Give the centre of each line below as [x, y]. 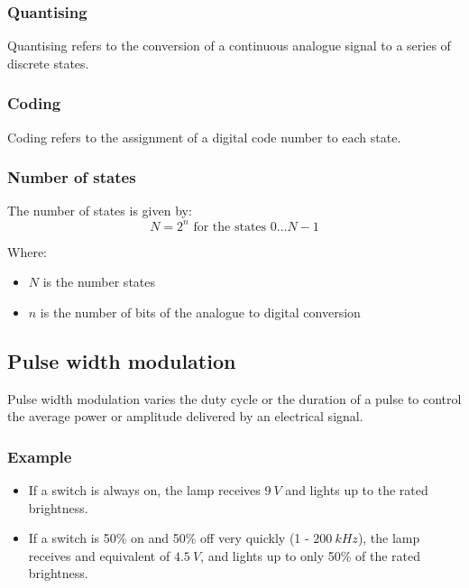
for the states [230, 227]
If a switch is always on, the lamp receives [144, 489]
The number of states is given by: [100, 211]
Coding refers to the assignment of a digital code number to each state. [204, 137]
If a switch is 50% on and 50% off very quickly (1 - [169, 538]
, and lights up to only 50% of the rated [311, 555]
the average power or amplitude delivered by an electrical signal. [185, 416]
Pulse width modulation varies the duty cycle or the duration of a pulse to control [234, 398]
